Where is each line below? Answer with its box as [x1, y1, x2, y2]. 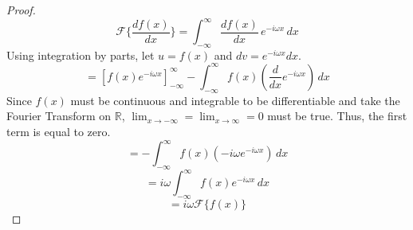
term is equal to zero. [6, 123, 111, 139]
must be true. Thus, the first [267, 107, 407, 124]
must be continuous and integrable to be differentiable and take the [70, 92, 400, 108]
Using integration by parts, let [6, 46, 155, 63]
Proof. [6, 2, 36, 18]
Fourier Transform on [6, 107, 112, 124]
